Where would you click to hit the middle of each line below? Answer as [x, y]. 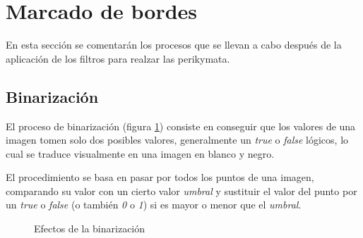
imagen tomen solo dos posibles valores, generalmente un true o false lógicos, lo [177, 140]
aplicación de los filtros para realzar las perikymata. [118, 58]
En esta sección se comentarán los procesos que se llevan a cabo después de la [174, 45]
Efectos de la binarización [90, 228]
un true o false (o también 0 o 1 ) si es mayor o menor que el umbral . [154, 205]
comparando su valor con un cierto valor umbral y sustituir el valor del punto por [181, 190]
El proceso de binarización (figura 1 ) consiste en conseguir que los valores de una [181, 126]
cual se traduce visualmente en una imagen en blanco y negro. [140, 153]
